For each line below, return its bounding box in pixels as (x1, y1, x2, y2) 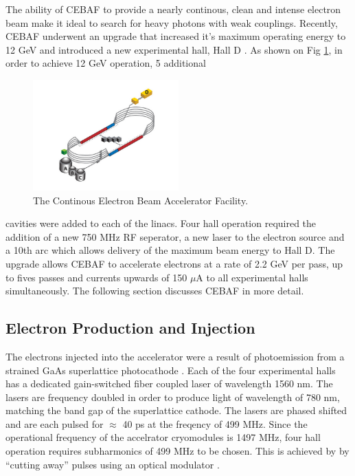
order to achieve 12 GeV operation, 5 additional (5, 56, 206, 70)
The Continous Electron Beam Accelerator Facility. (33, 193, 249, 207)
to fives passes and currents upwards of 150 (5, 270, 187, 284)
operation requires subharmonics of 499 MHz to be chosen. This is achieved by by (5, 444, 350, 458)
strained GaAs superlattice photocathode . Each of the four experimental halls (5, 363, 336, 377)
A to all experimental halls (196, 270, 308, 284)
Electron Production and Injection (5, 317, 255, 338)
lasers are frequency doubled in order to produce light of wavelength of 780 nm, (5, 389, 340, 404)
